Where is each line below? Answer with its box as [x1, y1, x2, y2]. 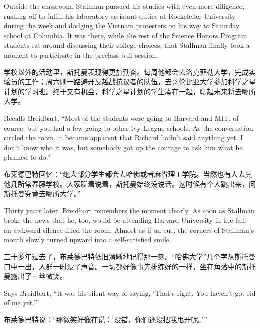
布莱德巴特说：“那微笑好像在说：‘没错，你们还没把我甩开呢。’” [4, 314, 207, 325]
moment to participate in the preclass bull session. [4, 49, 158, 60]
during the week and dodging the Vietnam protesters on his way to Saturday [4, 20, 240, 31]
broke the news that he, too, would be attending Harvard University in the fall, [4, 215, 247, 225]
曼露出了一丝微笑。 [4, 271, 67, 281]
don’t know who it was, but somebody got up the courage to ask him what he [4, 142, 243, 152]
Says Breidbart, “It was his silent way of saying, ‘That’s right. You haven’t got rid [4, 287, 256, 298]
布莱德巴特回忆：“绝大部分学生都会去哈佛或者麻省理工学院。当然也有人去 [4, 168, 245, 179]
